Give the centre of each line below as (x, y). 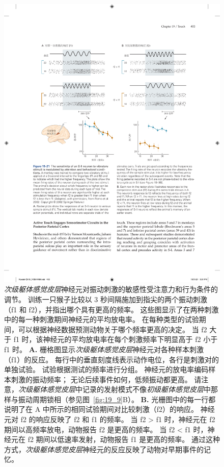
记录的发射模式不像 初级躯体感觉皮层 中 (146, 389)
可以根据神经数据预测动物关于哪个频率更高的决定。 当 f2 (113, 329)
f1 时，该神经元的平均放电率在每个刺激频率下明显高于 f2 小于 (116, 339)
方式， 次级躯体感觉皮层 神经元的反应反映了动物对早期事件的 (104, 449)
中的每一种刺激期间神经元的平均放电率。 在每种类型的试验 (102, 319)
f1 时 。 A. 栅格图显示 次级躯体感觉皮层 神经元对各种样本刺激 (104, 349)
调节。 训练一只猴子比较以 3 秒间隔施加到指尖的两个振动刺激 (106, 299)
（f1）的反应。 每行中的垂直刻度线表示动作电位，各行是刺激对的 (111, 359)
